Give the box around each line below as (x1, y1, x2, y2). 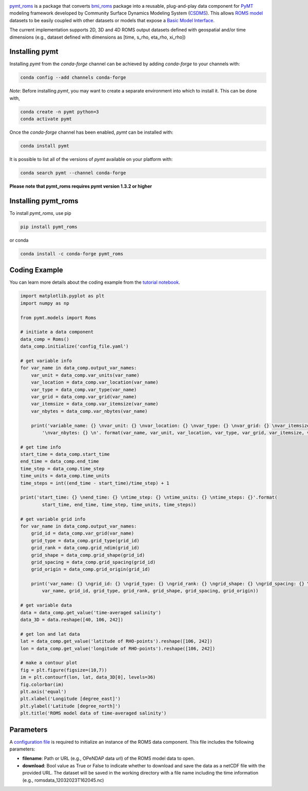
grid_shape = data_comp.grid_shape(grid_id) (31, 552, 145, 558)
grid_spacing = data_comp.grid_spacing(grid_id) (31, 559, 156, 565)
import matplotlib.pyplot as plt (20, 293, 105, 299)
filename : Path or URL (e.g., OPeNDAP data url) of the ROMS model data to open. (22, 756, 195, 762)
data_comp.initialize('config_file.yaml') (20, 343, 129, 349)
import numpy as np (20, 300, 69, 306)
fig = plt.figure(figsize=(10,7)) (20, 667, 107, 673)
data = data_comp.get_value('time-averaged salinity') (20, 610, 161, 615)
